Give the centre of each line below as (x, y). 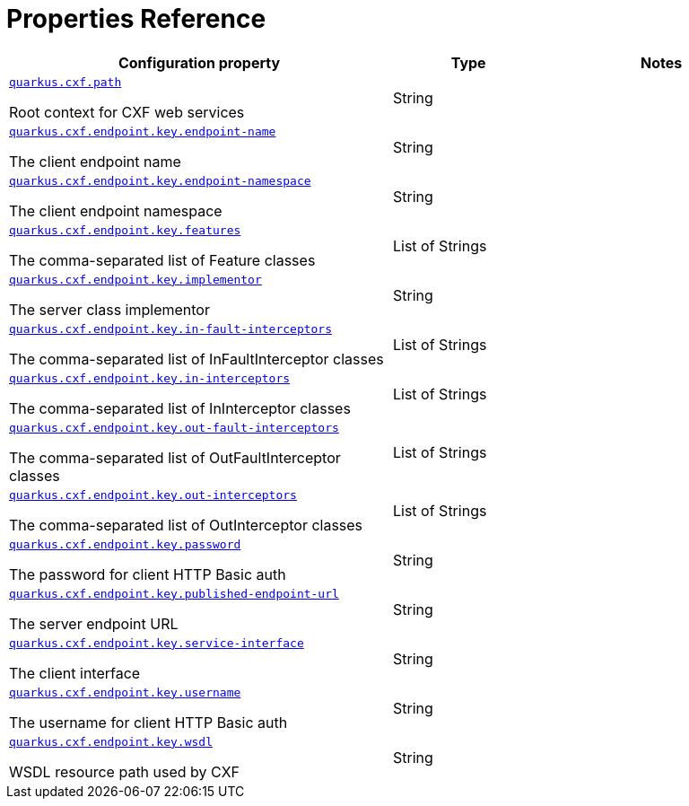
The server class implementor (109, 309)
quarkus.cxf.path (65, 82)
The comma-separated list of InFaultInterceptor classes (196, 359)
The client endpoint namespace (116, 210)
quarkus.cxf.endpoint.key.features (125, 230)
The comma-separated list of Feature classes (162, 260)
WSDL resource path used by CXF (125, 771)
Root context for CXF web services (127, 112)
